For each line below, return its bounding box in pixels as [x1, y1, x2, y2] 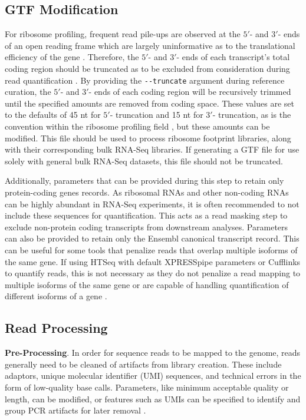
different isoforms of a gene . [5, 290, 107, 302]
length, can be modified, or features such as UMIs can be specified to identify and [5, 392, 301, 405]
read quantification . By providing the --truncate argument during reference [5, 74, 285, 86]
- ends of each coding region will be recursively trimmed [88, 85, 291, 98]
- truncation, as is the [212, 108, 291, 121]
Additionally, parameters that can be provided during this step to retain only [5, 174, 284, 187]
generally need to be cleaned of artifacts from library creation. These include [5, 358, 282, 370]
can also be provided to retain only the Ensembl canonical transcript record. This [5, 232, 300, 244]
